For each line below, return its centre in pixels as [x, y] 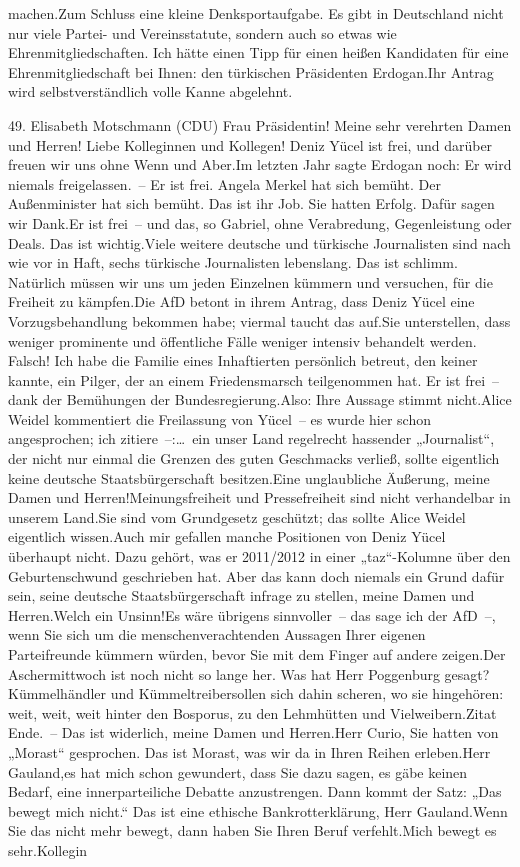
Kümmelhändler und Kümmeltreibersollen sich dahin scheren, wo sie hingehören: [256, 693]
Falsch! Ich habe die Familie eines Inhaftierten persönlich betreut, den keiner [243, 360]
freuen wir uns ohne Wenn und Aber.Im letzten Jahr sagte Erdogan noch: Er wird [260, 164]
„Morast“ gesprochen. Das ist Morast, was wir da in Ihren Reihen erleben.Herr [249, 751]
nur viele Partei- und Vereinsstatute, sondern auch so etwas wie [202, 32]
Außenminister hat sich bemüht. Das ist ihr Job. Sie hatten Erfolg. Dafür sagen [251, 203]
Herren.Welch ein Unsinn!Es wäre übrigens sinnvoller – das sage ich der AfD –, [252, 614]
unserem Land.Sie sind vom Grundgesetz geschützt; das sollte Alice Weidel [237, 516]
